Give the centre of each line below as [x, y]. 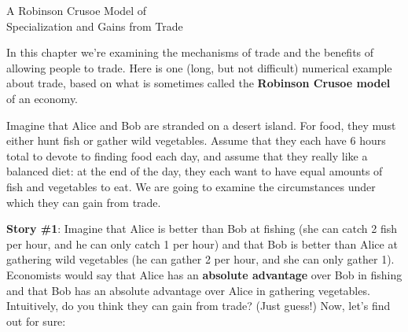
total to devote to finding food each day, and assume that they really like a [187, 155]
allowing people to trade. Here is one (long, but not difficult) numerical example [199, 67]
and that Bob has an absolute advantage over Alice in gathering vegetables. [188, 290]
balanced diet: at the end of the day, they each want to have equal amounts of [195, 171]
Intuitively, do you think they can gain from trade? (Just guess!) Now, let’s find [198, 306]
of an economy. [42, 98]
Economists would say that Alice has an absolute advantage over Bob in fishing [204, 274]
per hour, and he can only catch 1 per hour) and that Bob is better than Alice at [202, 243]
